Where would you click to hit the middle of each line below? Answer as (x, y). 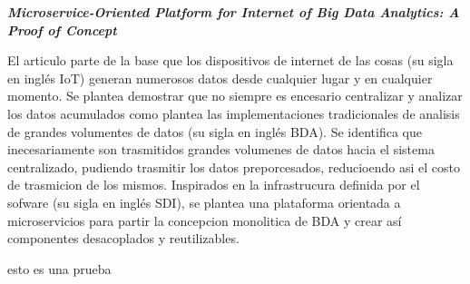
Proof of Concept (62, 29)
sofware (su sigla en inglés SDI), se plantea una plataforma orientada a (204, 202)
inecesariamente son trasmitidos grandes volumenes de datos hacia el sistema (221, 149)
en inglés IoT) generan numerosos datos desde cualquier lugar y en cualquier (220, 78)
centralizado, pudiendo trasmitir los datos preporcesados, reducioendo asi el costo (234, 166)
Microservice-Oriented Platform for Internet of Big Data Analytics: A (234, 12)
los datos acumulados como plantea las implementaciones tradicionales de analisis (234, 113)
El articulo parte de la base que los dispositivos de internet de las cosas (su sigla (230, 60)
